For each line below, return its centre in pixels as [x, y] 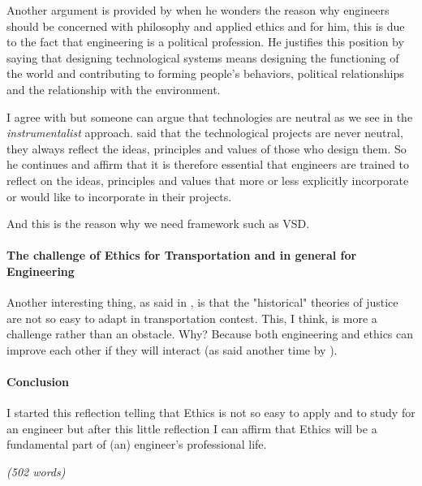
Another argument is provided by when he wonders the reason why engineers [198, 10]
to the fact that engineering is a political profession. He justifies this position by [205, 42]
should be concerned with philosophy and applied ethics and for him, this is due [206, 26]
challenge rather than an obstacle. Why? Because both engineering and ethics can [210, 334]
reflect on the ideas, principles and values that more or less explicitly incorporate [208, 180]
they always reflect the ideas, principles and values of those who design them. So [207, 148]
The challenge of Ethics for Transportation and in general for [182, 255]
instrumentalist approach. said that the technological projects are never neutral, [205, 133]
